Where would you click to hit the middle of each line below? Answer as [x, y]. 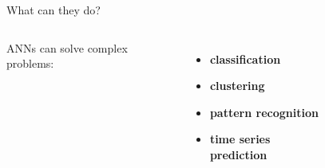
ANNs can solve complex [67, 47]
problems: [30, 63]
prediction [238, 154]
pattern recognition [264, 112]
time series [240, 139]
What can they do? [54, 10]
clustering [237, 86]
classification [245, 59]
